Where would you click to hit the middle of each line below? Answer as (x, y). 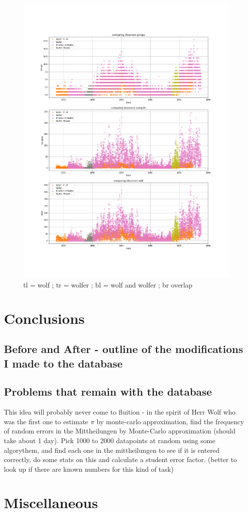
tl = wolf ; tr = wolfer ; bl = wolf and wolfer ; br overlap (108, 284)
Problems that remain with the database (108, 392)
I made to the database (63, 363)
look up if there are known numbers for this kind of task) (89, 469)
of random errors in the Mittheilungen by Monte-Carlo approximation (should (120, 431)
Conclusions (44, 318)
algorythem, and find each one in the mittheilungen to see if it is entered (112, 450)
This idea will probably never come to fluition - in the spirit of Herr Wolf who (120, 412)
